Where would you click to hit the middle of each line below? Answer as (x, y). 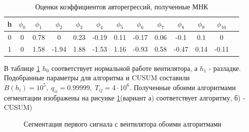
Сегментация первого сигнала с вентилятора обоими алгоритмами (123, 123)
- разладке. (225, 68)
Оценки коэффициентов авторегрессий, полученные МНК (122, 6)
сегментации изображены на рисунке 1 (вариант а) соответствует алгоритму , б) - (125, 97)
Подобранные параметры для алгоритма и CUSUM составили (97, 78)
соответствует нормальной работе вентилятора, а (124, 68)
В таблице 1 (22, 68)
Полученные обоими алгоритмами (185, 87)
